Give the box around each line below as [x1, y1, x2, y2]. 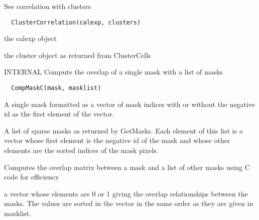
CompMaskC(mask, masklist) [11, 84, 101, 92]
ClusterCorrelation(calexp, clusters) [11, 18, 141, 26]
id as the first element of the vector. [4, 108, 114, 119]
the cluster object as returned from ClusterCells [4, 49, 151, 60]
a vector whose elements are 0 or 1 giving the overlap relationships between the [4, 188, 248, 198]
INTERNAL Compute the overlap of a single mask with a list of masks [4, 66, 223, 77]
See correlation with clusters [4, 1, 91, 11]
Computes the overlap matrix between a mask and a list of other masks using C [4, 161, 250, 172]
